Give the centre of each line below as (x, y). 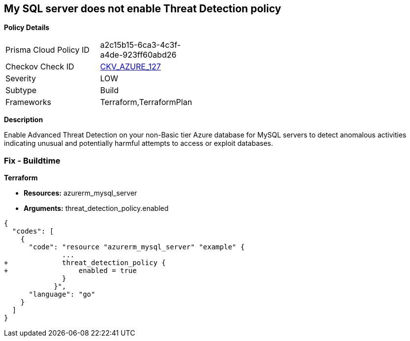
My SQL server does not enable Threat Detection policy (143, 9)
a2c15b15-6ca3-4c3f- (141, 45)
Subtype (21, 90)
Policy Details (27, 28)
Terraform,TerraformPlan (146, 102)
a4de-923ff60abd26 (138, 55)
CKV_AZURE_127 (130, 67)
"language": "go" (62, 294)
